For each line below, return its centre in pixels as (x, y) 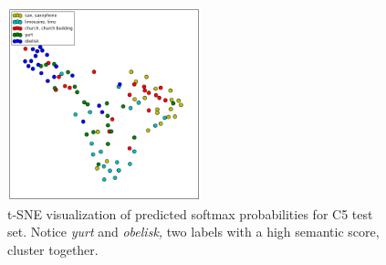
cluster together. (53, 249)
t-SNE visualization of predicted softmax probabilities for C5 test (190, 213)
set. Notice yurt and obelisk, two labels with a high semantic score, (193, 232)
